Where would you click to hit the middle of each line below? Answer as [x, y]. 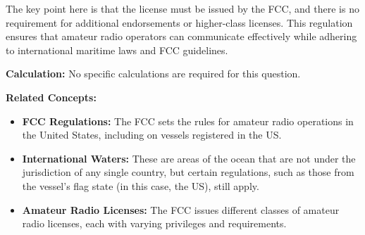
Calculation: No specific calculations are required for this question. [153, 74]
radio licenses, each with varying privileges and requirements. [154, 223]
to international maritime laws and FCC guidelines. [117, 50]
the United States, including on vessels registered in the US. [152, 135]
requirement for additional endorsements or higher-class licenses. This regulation [179, 22]
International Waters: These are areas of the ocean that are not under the [189, 158]
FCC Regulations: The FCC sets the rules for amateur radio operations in [188, 121]
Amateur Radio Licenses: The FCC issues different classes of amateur [181, 209]
